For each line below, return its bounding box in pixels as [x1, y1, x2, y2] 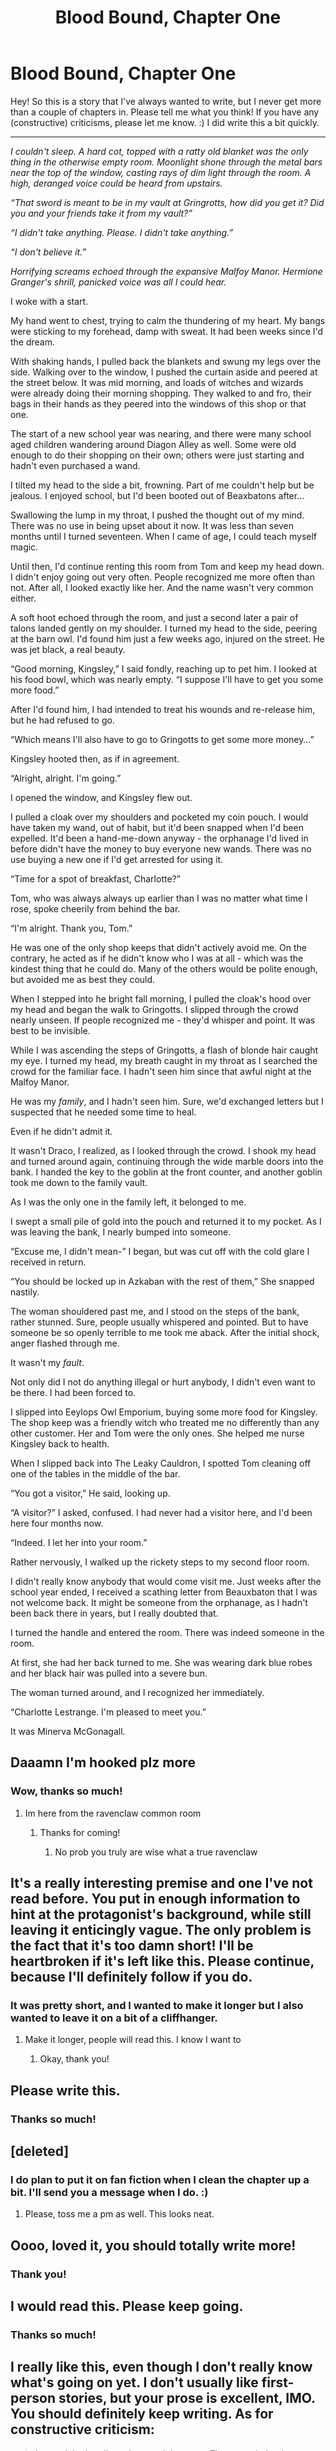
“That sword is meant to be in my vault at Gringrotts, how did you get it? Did [10, 196, 325, 208]
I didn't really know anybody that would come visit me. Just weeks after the [10, 1575, 322, 1587]
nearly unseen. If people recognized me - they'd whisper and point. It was [10, 1014, 316, 1026]
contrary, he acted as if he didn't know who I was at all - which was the [10, 952, 304, 964]
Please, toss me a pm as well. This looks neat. [24, 2208, 215, 2220]
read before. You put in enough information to [10, 1891, 301, 1908]
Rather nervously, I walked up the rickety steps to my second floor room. [10, 1556, 310, 1568]
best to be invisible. [10, 1024, 91, 1036]
